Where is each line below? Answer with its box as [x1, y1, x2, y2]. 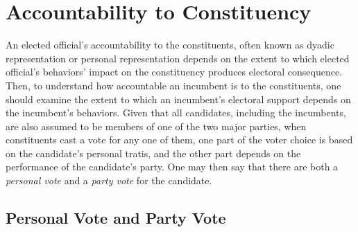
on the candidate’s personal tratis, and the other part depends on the [6, 145, 301, 160]
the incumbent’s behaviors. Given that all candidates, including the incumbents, [6, 105, 346, 120]
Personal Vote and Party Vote [6, 207, 226, 229]
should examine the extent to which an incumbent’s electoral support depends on [6, 91, 351, 106]
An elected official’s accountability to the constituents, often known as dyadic [6, 37, 334, 52]
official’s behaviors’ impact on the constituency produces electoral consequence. [6, 64, 343, 79]
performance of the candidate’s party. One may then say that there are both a [6, 159, 339, 174]
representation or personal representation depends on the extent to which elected [6, 51, 350, 65]
